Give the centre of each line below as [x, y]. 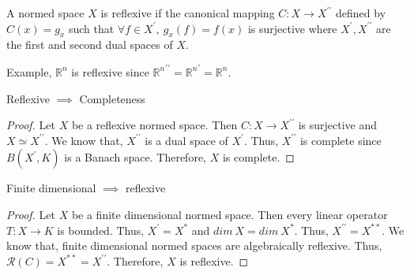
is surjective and [337, 125]
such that [91, 28]
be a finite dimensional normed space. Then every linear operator [229, 214]
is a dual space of [186, 140]
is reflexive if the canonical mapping [188, 13]
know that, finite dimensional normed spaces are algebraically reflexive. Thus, [194, 245]
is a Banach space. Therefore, [135, 157]
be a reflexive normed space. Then [154, 125]
